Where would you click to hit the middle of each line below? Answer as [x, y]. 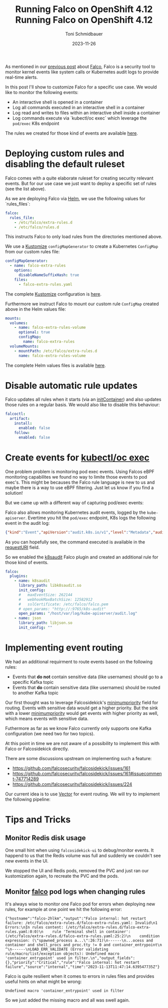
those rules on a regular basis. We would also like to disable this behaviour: [82, 405]
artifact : [20, 419]
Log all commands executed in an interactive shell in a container [78, 107]
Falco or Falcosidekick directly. [37, 749]
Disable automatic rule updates [71, 385]
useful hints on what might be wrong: [43, 981]
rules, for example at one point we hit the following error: [64, 909]
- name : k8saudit [32, 581]
